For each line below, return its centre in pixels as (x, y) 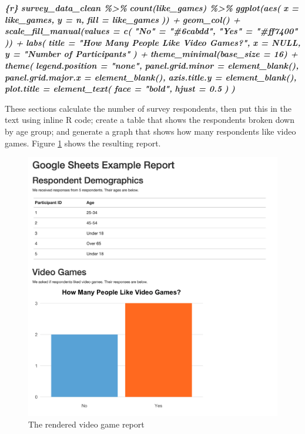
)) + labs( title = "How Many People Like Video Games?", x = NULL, (153, 42)
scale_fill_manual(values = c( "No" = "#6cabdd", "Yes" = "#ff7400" (151, 31)
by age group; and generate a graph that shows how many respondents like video (150, 131)
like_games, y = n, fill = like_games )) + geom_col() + (123, 19)
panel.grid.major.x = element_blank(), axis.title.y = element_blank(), (151, 77)
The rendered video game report (86, 424)
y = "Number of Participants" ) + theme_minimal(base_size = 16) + (151, 54)
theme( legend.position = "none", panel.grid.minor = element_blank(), (152, 65)
